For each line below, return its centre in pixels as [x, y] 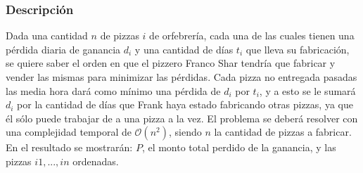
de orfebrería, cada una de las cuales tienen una [252, 36]
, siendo [185, 132]
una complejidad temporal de [69, 132]
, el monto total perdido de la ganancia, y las [239, 147]
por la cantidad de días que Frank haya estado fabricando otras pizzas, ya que [185, 104]
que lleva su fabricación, [298, 49]
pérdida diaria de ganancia [63, 49]
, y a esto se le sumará [307, 90]
